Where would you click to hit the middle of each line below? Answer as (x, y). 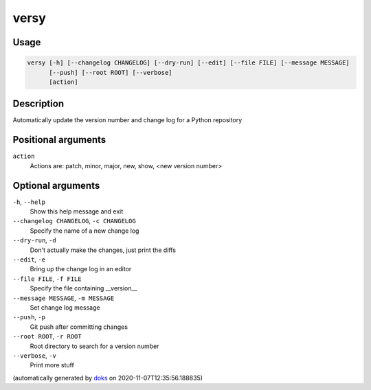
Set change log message (65, 307)
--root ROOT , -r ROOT (47, 336)
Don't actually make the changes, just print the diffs (103, 250)
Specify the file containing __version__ (83, 288)
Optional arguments (56, 185)
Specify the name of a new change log (85, 231)
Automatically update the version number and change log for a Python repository (127, 120)
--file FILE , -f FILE (47, 279)
